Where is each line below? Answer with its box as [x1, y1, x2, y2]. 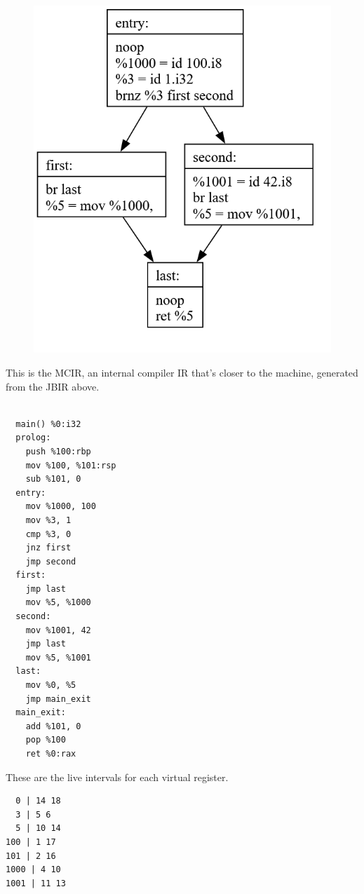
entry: [15, 487, 46, 498]
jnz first [25, 543, 72, 553]
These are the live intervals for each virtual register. [6, 769, 229, 784]
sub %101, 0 [25, 474, 81, 485]
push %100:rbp [25, 446, 91, 456]
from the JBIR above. [6, 379, 100, 393]
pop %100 [25, 735, 66, 745]
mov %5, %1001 [25, 652, 91, 663]
